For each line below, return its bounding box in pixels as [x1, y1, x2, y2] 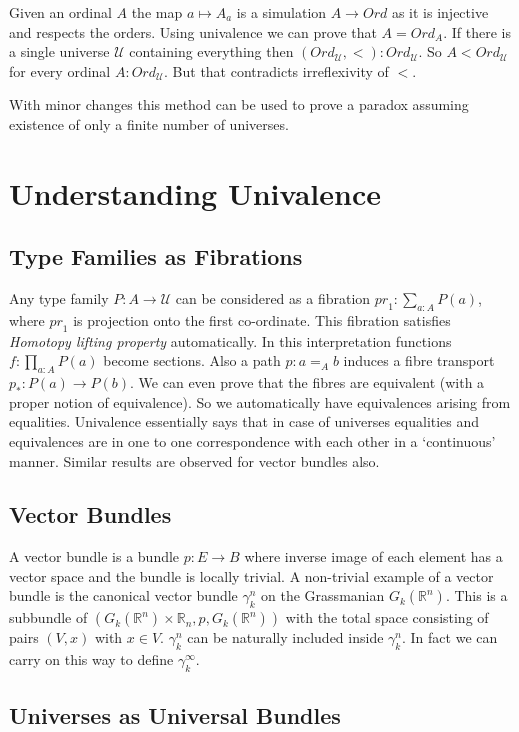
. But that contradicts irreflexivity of [164, 60, 389, 81]
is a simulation [236, 2, 327, 22]
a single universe [9, 41, 110, 62]
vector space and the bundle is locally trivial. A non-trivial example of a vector [9, 565, 494, 586]
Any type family [9, 288, 109, 309]
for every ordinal [9, 60, 111, 81]
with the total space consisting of [285, 607, 489, 628]
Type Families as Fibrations [9, 241, 303, 272]
